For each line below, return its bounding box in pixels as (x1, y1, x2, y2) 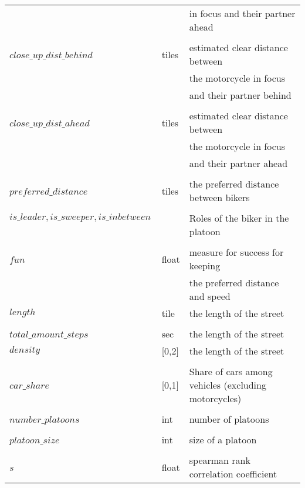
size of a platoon (189, 433, 257, 446)
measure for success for (189, 245, 284, 259)
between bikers (189, 190, 250, 204)
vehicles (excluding (189, 378, 266, 392)
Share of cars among (189, 365, 273, 378)
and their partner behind (189, 88, 292, 102)
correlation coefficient (189, 467, 277, 480)
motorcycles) (189, 392, 242, 405)
